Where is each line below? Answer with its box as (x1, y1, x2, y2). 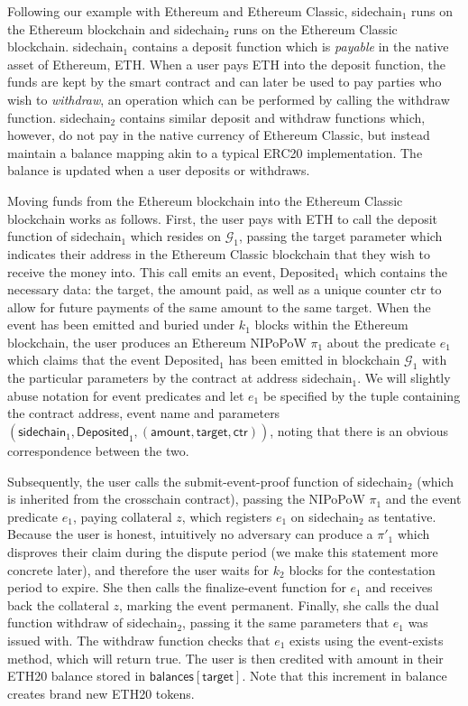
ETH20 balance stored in (7, 666, 146, 685)
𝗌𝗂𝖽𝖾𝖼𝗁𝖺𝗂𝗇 (18, 426, 67, 440)
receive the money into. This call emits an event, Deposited (7, 262, 335, 281)
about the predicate (326, 332, 436, 351)
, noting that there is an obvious (270, 422, 449, 441)
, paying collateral (72, 506, 172, 525)
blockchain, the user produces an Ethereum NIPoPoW (7, 332, 307, 351)
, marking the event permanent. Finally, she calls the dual (119, 595, 439, 614)
